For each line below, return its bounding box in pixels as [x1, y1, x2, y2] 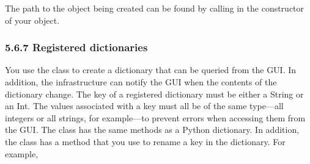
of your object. [5, 13, 60, 26]
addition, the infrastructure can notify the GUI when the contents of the [5, 76, 277, 88]
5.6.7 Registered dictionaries [5, 40, 148, 55]
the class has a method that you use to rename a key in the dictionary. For [5, 135, 286, 148]
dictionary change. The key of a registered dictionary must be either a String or [5, 87, 304, 100]
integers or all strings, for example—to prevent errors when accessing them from [5, 111, 306, 124]
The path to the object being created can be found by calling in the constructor [5, 2, 304, 14]
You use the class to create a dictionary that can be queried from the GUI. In [5, 63, 297, 76]
